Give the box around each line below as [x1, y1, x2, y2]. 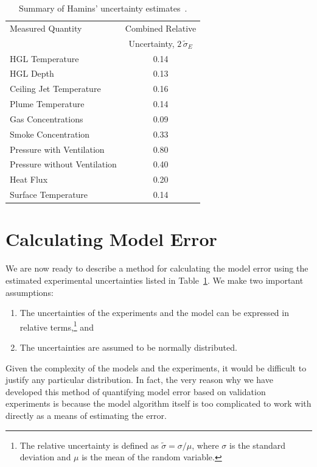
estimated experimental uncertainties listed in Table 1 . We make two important [5, 273, 304, 286]
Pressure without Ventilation [10, 158, 117, 170]
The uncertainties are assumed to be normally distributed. [19, 340, 237, 353]
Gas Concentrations [10, 112, 83, 125]
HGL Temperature [10, 52, 79, 65]
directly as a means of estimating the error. [5, 409, 167, 421]
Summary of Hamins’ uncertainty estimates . [18, 2, 187, 14]
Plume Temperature [10, 97, 85, 110]
